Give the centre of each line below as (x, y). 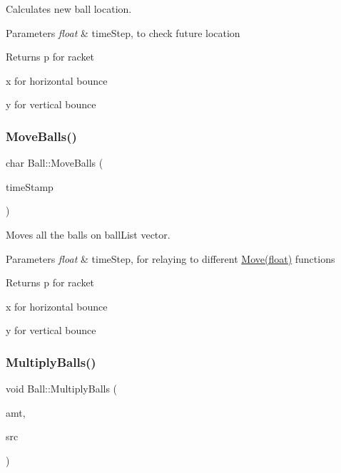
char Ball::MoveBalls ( (55, 163)
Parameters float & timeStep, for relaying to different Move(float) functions (170, 258)
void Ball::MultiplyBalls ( (62, 389)
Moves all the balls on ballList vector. (88, 234)
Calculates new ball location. (69, 9)
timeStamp (30, 186)
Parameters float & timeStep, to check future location (123, 32)
